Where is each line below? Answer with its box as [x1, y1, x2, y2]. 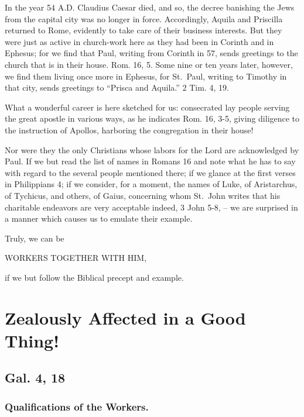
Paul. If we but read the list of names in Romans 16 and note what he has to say [5, 155, 296, 167]
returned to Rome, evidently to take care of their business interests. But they [5, 24, 282, 36]
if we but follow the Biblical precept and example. [5, 271, 184, 283]
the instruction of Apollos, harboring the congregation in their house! [5, 123, 254, 136]
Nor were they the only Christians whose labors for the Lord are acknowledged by [5, 143, 299, 156]
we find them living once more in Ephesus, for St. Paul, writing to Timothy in [5, 70, 287, 82]
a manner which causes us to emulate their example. [5, 212, 193, 225]
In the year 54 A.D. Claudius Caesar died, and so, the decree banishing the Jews [5, 1, 295, 13]
